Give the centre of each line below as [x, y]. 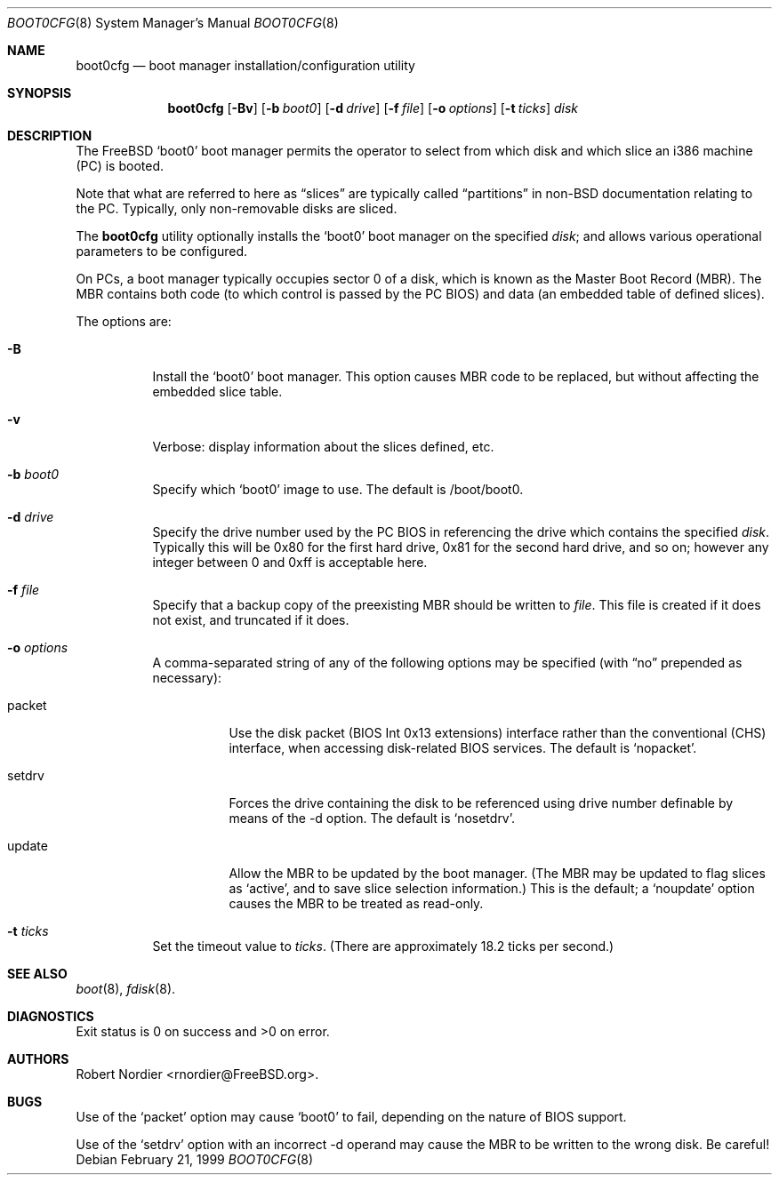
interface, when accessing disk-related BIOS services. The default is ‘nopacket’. [463, 748]
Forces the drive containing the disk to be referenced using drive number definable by [481, 803]
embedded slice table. [217, 391]
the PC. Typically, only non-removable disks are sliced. [237, 208]
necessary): [187, 678]
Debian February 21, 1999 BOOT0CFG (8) [195, 1159]
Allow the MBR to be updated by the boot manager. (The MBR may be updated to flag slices [497, 873]
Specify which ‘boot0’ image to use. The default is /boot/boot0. [338, 489]
